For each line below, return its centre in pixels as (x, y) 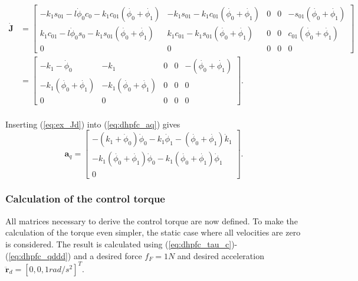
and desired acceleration (221, 255)
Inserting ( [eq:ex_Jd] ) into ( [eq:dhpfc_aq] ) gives (93, 124)
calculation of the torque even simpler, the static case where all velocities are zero (153, 232)
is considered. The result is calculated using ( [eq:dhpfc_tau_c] (119, 244)
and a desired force (108, 255)
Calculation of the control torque (85, 199)
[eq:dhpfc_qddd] (38, 255)
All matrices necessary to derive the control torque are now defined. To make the (152, 220)
